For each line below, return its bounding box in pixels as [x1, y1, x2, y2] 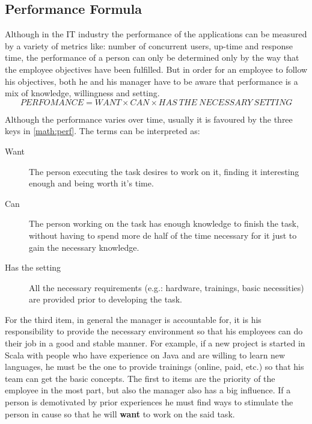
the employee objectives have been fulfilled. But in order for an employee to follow [5, 63, 308, 75]
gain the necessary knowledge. [29, 241, 139, 253]
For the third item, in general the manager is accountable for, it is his [5, 313, 262, 325]
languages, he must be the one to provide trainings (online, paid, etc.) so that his [5, 360, 304, 373]
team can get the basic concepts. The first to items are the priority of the [5, 372, 275, 384]
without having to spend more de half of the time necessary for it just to [29, 229, 297, 241]
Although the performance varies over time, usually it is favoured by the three [5, 112, 293, 125]
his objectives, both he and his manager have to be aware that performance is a [5, 75, 298, 87]
